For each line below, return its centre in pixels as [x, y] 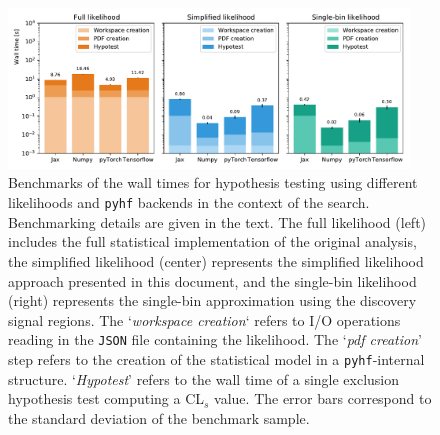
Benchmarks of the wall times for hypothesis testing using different [213, 182]
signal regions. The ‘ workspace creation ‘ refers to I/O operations [204, 319]
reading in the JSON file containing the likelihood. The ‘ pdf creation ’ [215, 339]
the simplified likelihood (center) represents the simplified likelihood [216, 260]
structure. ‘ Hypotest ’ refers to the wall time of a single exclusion [204, 378]
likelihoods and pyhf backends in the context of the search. [189, 202]
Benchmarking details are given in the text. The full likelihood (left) [217, 221]
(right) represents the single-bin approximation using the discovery [212, 300]
